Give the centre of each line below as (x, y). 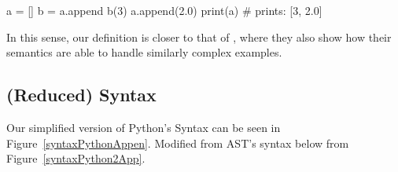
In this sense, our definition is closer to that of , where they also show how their (199, 37)
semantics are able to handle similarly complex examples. (144, 52)
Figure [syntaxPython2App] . (76, 158)
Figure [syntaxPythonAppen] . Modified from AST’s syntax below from (178, 143)
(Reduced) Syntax (81, 95)
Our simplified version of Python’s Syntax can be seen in (144, 127)
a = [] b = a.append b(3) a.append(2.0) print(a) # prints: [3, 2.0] (164, 10)
